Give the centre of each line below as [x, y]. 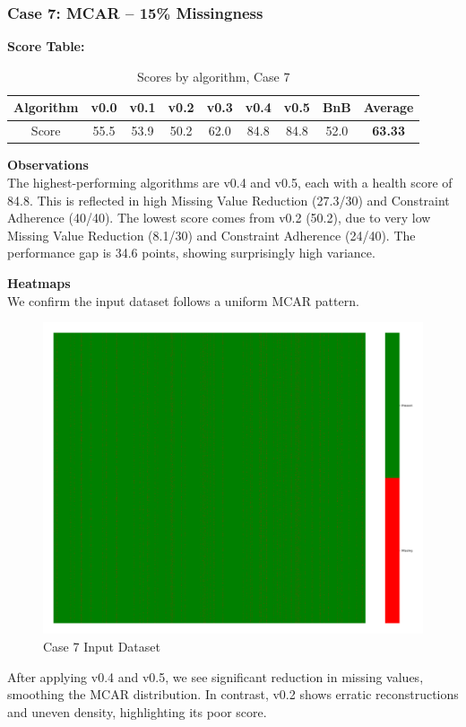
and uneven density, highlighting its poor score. [137, 711]
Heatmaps [39, 282]
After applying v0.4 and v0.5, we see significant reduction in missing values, [216, 676]
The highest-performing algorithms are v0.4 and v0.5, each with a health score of [230, 182]
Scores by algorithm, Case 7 [213, 76]
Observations [48, 165]
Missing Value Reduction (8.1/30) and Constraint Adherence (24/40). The [211, 235]
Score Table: [46, 46]
